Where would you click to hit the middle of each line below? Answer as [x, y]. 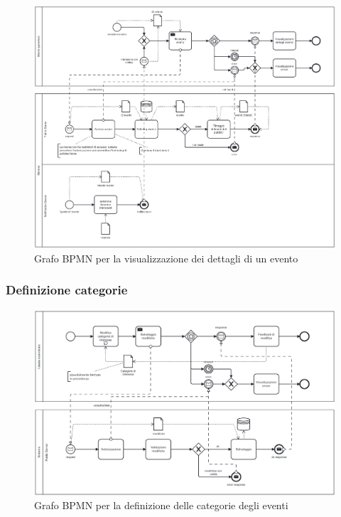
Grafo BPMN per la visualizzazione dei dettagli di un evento [166, 258]
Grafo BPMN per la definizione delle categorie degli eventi [161, 505]
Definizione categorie [67, 290]
